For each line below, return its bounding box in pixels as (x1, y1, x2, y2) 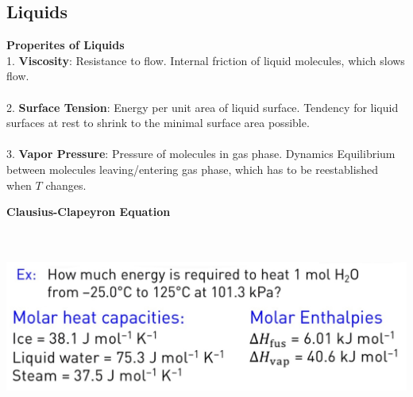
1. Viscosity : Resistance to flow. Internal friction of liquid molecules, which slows (6, 52, 405, 68)
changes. (45, 176, 87, 193)
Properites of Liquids (6, 37, 125, 53)
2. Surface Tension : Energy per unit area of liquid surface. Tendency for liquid (6, 98, 399, 115)
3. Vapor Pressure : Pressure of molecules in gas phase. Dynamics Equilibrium (6, 145, 396, 162)
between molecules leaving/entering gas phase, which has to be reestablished (6, 160, 378, 177)
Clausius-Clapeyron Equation (6, 203, 171, 220)
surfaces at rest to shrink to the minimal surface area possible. (6, 114, 310, 131)
